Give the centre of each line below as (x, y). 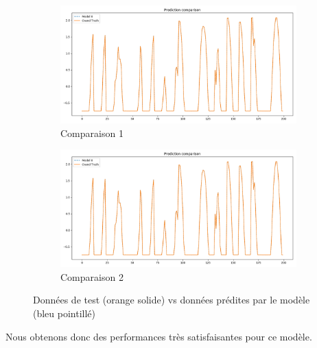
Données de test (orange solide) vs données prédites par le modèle (172, 300)
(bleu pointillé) (64, 313)
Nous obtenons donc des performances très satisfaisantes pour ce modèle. (159, 336)
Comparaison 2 (92, 276)
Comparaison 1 (92, 133)
